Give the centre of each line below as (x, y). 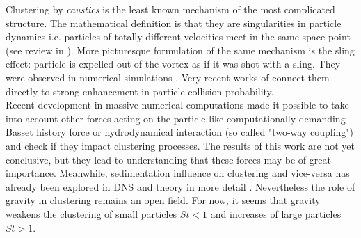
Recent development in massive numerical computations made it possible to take (177, 105)
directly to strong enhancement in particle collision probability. (140, 91)
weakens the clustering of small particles (91, 213)
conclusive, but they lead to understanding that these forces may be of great (168, 159)
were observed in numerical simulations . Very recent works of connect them (168, 77)
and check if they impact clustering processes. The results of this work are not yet (180, 145)
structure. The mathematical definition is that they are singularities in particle (174, 23)
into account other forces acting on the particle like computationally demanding (176, 118)
